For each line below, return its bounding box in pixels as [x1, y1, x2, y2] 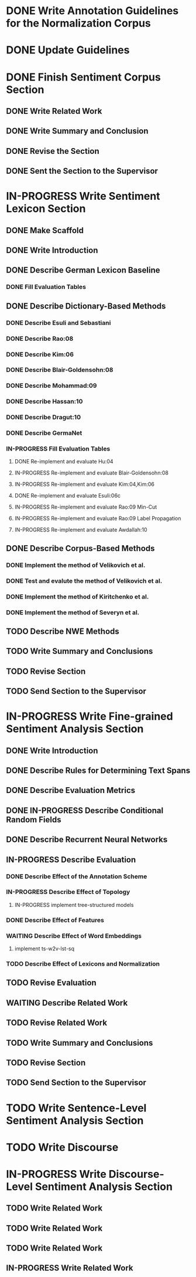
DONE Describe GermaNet [6, 429, 82, 437]
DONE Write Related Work [6, 106, 102, 116]
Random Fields [6, 815, 61, 825]
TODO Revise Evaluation [6, 978, 97, 988]
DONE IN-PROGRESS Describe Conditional [6, 805, 164, 815]
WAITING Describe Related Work [6, 997, 128, 1008]
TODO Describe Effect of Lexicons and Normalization [6, 960, 160, 967]
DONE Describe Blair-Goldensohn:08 [6, 366, 114, 374]
